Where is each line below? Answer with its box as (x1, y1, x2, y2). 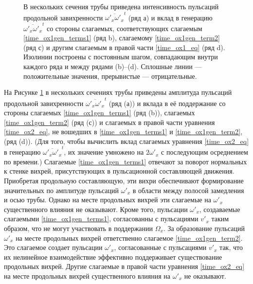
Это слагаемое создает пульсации (4, 242, 103, 252)
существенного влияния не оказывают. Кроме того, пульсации (4, 204, 188, 214)
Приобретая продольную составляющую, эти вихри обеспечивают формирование (4, 175, 244, 185)
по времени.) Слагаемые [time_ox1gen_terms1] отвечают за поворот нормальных (4, 156, 247, 166)
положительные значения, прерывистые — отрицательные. (23, 71, 197, 81)
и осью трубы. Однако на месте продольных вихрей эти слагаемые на (4, 195, 211, 205)
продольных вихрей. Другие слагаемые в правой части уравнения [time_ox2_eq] (4, 261, 245, 271)
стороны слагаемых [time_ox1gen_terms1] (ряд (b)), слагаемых (4, 107, 195, 118)
